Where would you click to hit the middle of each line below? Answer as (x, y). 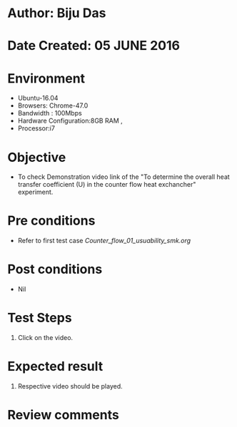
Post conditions (55, 269)
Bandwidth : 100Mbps (50, 113)
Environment (46, 78)
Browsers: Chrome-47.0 (53, 106)
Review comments (63, 415)
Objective (37, 157)
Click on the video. (45, 338)
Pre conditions (51, 221)
